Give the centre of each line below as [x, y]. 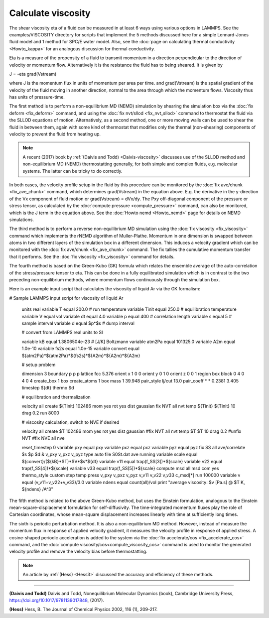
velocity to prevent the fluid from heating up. [55, 134]
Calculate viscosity [50, 13]
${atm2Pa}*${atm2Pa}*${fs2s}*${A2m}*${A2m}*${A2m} [81, 356]
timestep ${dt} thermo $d [48, 388]
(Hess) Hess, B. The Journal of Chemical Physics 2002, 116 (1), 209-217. [83, 610]
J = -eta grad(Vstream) [33, 74]
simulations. [22, 220]
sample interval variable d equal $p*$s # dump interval [78, 323]
